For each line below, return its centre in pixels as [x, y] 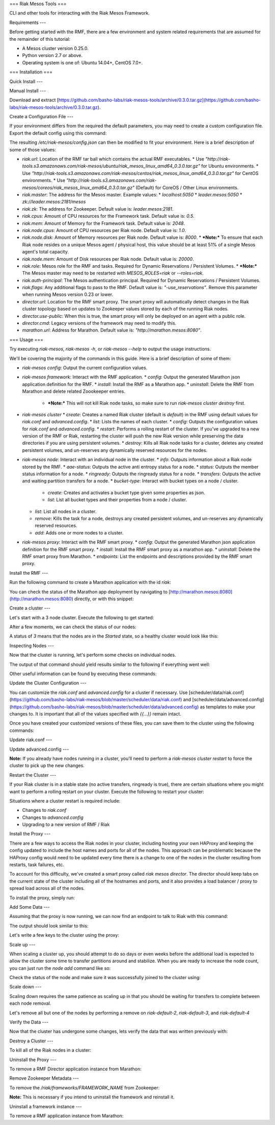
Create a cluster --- [30, 608]
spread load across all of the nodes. [47, 888]
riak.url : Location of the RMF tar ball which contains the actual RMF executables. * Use [113, 159]
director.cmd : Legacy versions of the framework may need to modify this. [99, 323]
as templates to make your [228, 707]
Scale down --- [25, 987]
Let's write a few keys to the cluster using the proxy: [64, 935]
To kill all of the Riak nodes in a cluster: [50, 1050]
